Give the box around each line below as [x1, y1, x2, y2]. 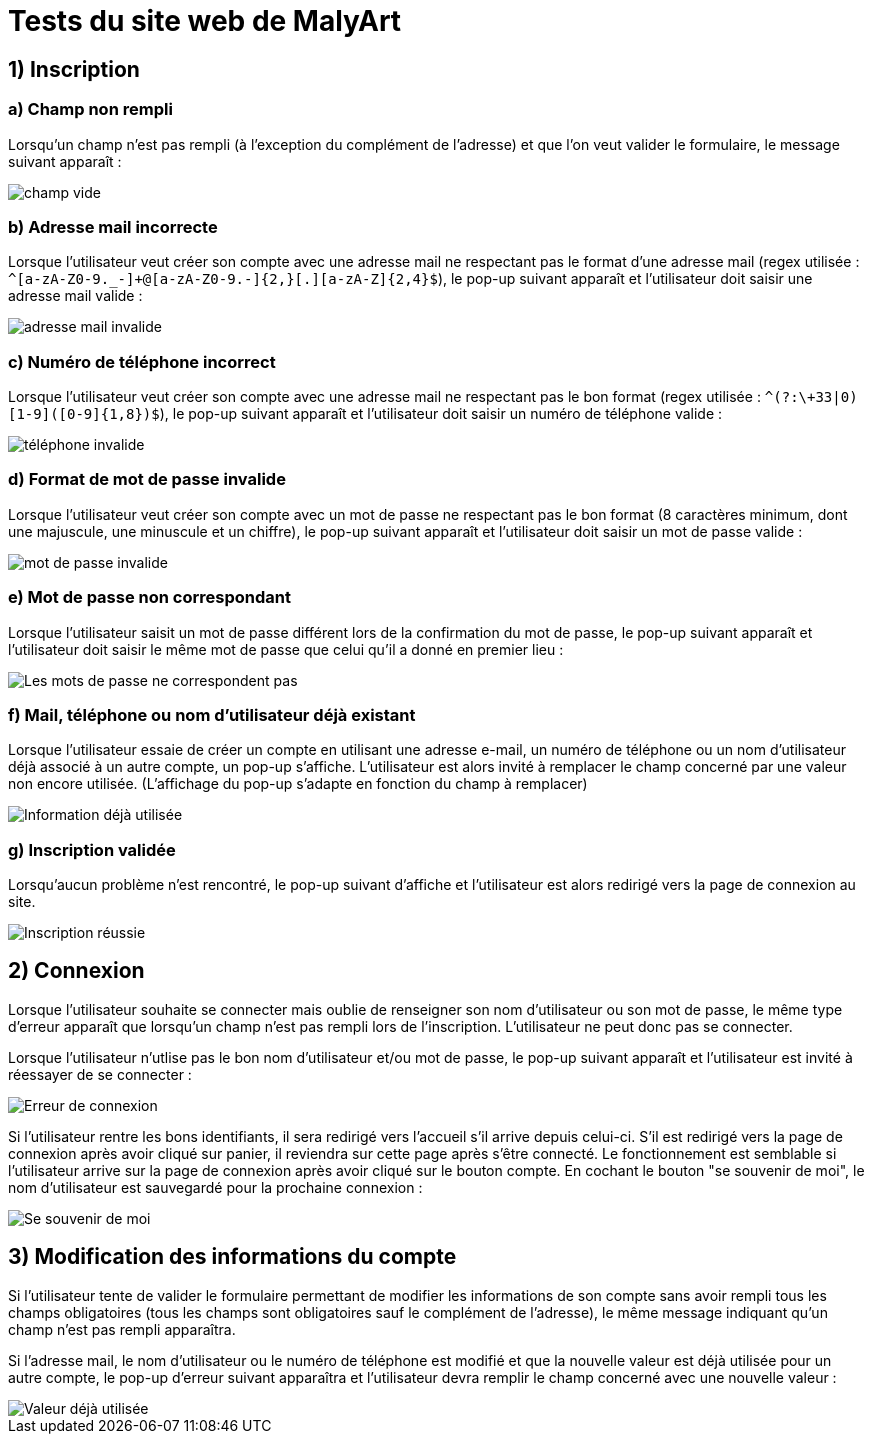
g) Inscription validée [8, 839, 176, 860]
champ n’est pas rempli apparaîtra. [8, 1320, 236, 1338]
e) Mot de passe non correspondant [8, 587, 291, 608]
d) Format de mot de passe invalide [8, 469, 286, 490]
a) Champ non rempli [8, 99, 173, 120]
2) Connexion [8, 958, 145, 984]
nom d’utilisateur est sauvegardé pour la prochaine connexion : [8, 1178, 423, 1196]
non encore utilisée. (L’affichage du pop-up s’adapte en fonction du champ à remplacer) [8, 775, 588, 793]
